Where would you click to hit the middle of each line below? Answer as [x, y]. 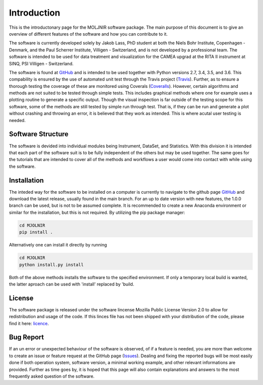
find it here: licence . [29, 323]
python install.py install [51, 264]
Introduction [35, 13]
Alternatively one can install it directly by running [58, 245]
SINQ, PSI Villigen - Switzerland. [41, 63]
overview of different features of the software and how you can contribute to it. [88, 34]
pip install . [36, 232]
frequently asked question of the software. [52, 376]
